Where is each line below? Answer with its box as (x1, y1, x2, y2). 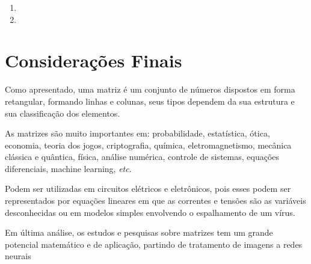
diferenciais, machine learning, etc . (5, 162, 132, 174)
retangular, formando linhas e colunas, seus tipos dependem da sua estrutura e (5, 94, 295, 107)
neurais (5, 250, 31, 262)
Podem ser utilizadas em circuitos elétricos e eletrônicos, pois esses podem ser (5, 182, 291, 195)
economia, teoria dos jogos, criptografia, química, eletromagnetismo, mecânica (5, 138, 292, 151)
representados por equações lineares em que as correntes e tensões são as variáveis (5, 194, 306, 207)
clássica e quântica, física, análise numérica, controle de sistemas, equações (5, 150, 280, 163)
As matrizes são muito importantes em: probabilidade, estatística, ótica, (5, 127, 270, 140)
